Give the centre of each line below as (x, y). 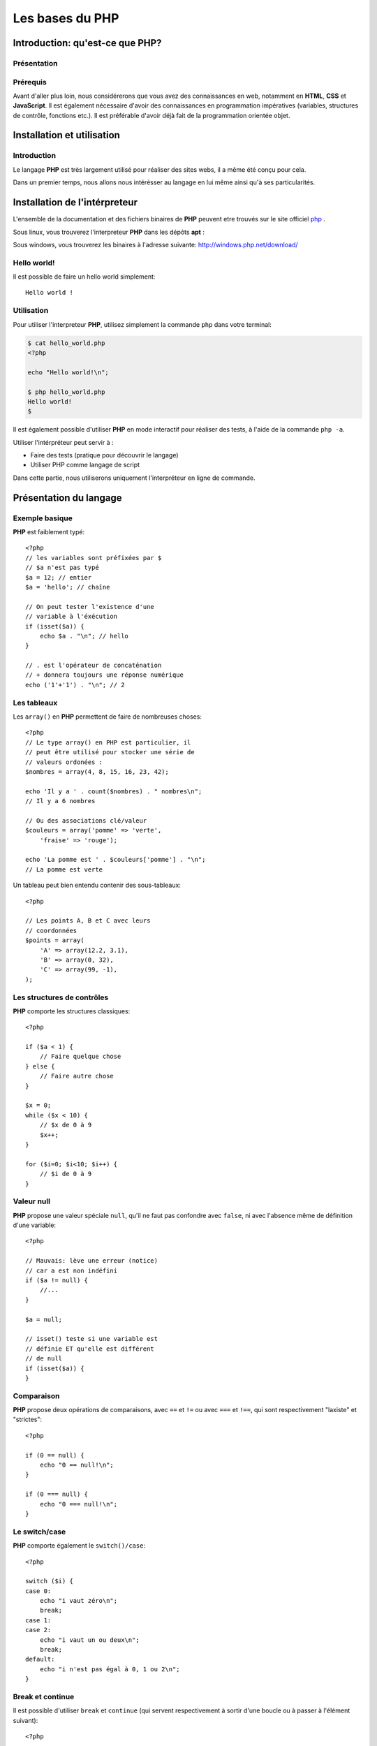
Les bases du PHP (66, 18)
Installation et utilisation (66, 135)
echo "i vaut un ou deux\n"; (89, 1640)
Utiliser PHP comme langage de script (85, 465)
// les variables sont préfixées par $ (94, 558)
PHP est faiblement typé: (49, 531)
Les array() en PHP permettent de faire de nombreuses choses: (108, 717)
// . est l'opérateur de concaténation (94, 666)
